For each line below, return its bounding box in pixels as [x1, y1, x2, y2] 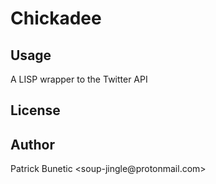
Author [10, 136, 55, 153]
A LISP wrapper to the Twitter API [10, 73, 148, 85]
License [10, 102, 61, 119]
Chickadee [10, 7, 102, 30]
